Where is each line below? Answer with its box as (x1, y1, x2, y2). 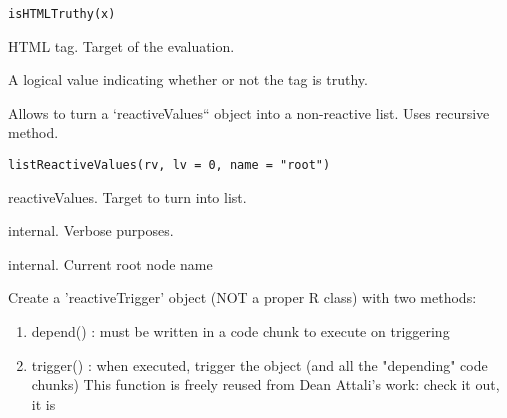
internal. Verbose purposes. (8, 220, 174, 241)
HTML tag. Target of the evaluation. (8, 35, 235, 56)
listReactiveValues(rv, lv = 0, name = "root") (8, 158, 331, 173)
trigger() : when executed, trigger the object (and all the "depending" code (31, 354, 488, 375)
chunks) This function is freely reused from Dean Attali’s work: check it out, (31, 374, 500, 395)
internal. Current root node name (8, 253, 213, 274)
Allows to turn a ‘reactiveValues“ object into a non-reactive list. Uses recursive (8, 102, 490, 123)
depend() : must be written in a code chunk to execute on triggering (31, 321, 450, 342)
